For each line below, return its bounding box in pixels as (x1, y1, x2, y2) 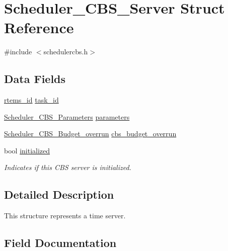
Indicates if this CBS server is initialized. (4, 162, 131, 173)
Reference (4, 17, 74, 38)
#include (4, 46, 32, 57)
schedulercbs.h (43, 46, 88, 57)
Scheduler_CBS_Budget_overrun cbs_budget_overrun (4, 128, 177, 139)
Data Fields (4, 71, 66, 87)
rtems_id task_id (4, 95, 59, 105)
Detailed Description (4, 187, 114, 202)
